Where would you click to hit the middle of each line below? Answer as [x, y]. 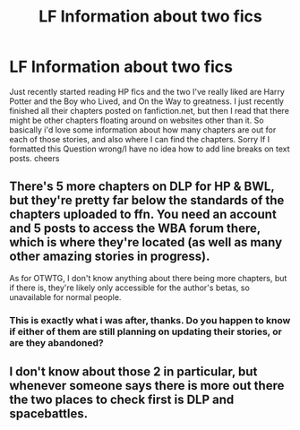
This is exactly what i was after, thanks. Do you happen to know [150, 320]
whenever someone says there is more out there [147, 386]
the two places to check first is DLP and [122, 400]
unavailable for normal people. [65, 297]
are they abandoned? [57, 342]
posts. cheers [34, 158]
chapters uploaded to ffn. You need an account [143, 215]
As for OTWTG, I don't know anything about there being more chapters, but [148, 278]
